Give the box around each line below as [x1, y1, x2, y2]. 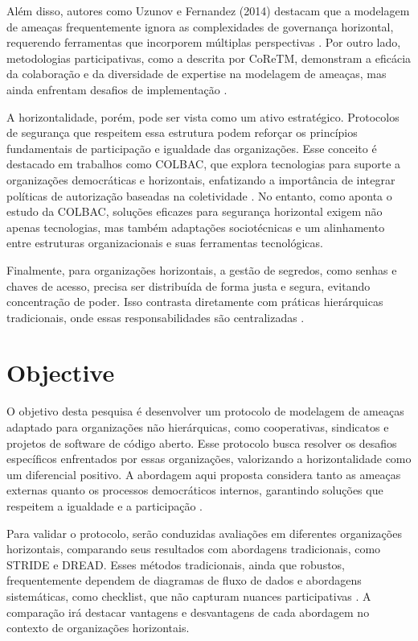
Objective [6, 356, 115, 389]
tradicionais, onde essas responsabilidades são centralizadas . [6, 308, 305, 325]
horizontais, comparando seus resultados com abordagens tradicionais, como [6, 540, 381, 557]
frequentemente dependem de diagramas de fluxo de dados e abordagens [6, 572, 362, 589]
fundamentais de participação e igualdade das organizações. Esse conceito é [6, 139, 377, 156]
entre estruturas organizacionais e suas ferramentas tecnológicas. [6, 234, 323, 251]
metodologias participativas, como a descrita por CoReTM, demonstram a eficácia [6, 49, 412, 66]
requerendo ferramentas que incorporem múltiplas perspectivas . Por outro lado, [6, 34, 401, 51]
